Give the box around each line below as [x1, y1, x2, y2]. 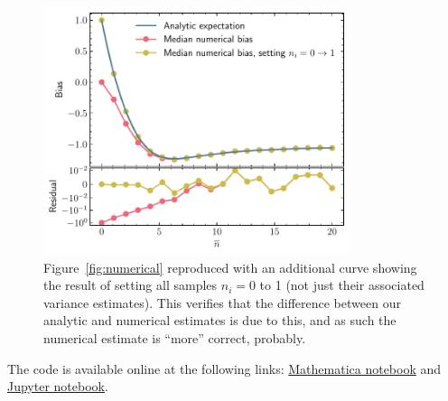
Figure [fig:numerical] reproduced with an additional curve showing [43, 257, 417, 276]
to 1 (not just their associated [259, 275, 425, 294]
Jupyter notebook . [7, 377, 108, 396]
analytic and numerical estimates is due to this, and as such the [43, 311, 397, 330]
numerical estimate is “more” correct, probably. [43, 328, 306, 347]
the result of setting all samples [43, 275, 218, 294]
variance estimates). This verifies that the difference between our [43, 293, 401, 312]
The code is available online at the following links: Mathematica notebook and [7, 359, 442, 378]
